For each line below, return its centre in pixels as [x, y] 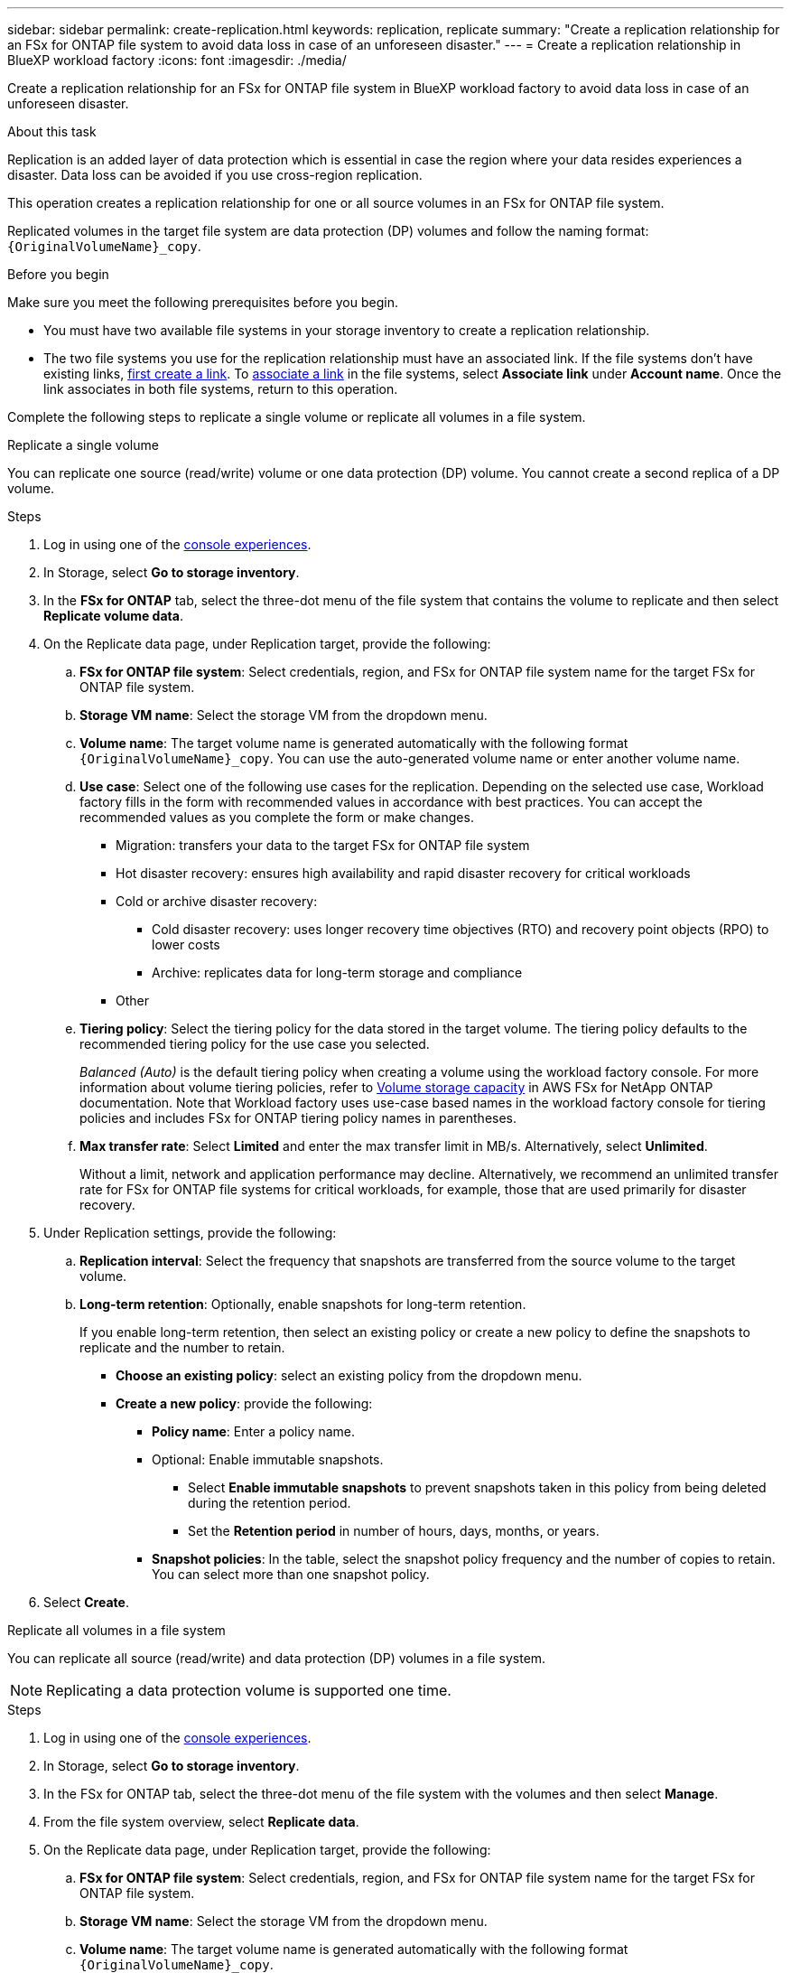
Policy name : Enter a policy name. [253, 1431]
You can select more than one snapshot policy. [291, 1574]
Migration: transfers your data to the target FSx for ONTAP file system [323, 845]
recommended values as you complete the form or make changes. [277, 817]
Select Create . [86, 1602]
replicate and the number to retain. [182, 1347]
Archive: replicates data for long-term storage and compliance [337, 972]
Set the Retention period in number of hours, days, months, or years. [394, 1531]
